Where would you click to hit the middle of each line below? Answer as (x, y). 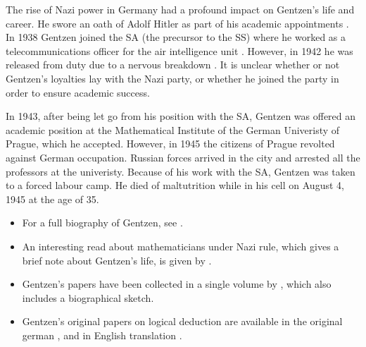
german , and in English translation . (102, 335)
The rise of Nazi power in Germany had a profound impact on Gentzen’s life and (180, 9)
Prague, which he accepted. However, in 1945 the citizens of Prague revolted (170, 144)
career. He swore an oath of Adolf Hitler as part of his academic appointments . (177, 23)
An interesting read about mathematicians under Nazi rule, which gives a (181, 246)
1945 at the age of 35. (52, 199)
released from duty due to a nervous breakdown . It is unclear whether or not (173, 65)
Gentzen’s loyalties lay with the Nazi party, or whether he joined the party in (172, 78)
